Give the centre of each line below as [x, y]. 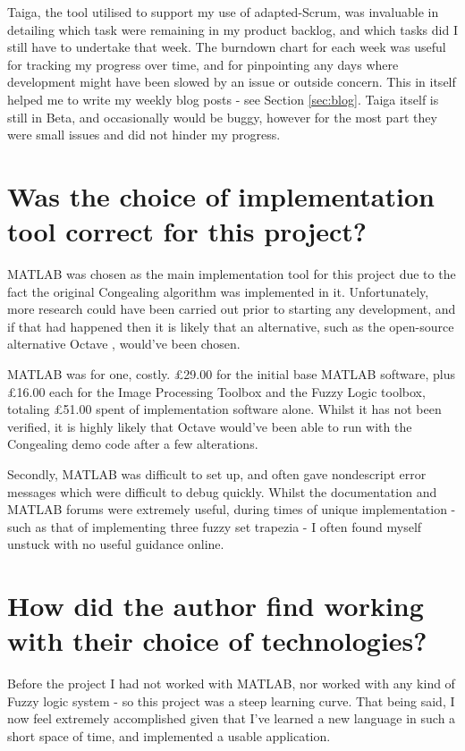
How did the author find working [216, 606]
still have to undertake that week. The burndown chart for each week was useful [227, 47]
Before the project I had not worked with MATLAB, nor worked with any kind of [231, 683]
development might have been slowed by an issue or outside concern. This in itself [232, 82]
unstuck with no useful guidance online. [116, 544]
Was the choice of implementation [221, 195]
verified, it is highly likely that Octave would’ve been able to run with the [210, 426]
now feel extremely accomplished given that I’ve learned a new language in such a [232, 718]
